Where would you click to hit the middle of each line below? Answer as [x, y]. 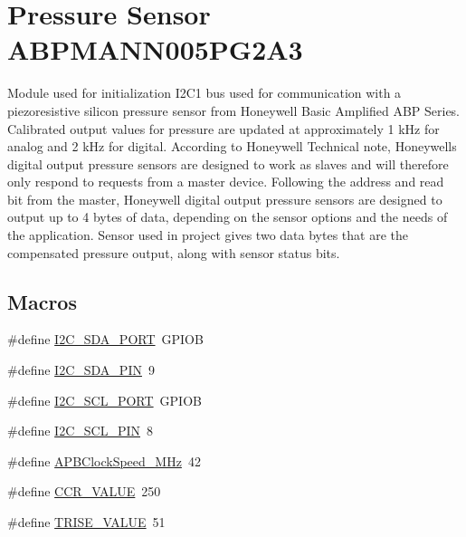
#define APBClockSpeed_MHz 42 [104, 460]
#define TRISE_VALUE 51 [86, 522]
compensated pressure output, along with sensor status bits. [174, 252]
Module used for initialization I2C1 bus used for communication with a [204, 93]
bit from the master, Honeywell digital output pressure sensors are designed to [225, 199]
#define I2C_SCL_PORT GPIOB [105, 400]
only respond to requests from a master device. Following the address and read [226, 182]
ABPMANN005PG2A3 [155, 49]
